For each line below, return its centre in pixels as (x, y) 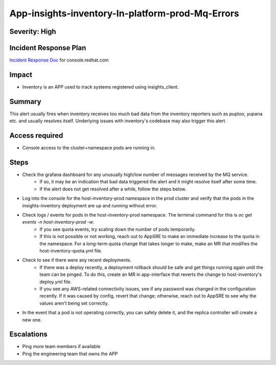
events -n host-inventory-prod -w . (58, 222)
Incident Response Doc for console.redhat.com (59, 60)
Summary (25, 102)
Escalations (29, 335)
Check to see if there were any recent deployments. (77, 260)
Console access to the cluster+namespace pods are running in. (89, 148)
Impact (21, 74)
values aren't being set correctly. (74, 303)
